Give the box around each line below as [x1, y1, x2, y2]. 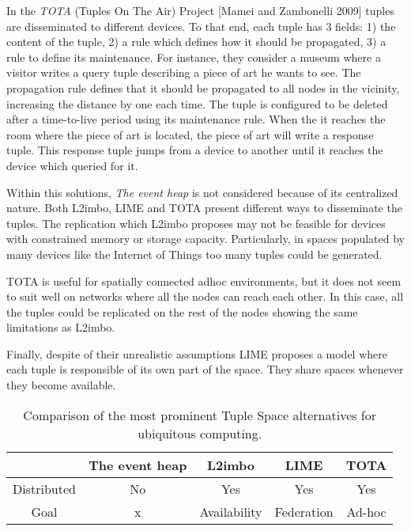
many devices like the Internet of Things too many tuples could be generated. [6, 245, 383, 262]
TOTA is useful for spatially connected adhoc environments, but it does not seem [6, 272, 402, 289]
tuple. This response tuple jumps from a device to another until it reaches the [6, 142, 383, 158]
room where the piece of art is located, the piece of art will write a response [6, 126, 374, 142]
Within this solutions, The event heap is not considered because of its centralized [6, 184, 398, 200]
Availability [199, 502, 262, 521]
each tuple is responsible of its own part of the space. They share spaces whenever [6, 361, 404, 377]
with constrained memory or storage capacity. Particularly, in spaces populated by [6, 230, 405, 247]
